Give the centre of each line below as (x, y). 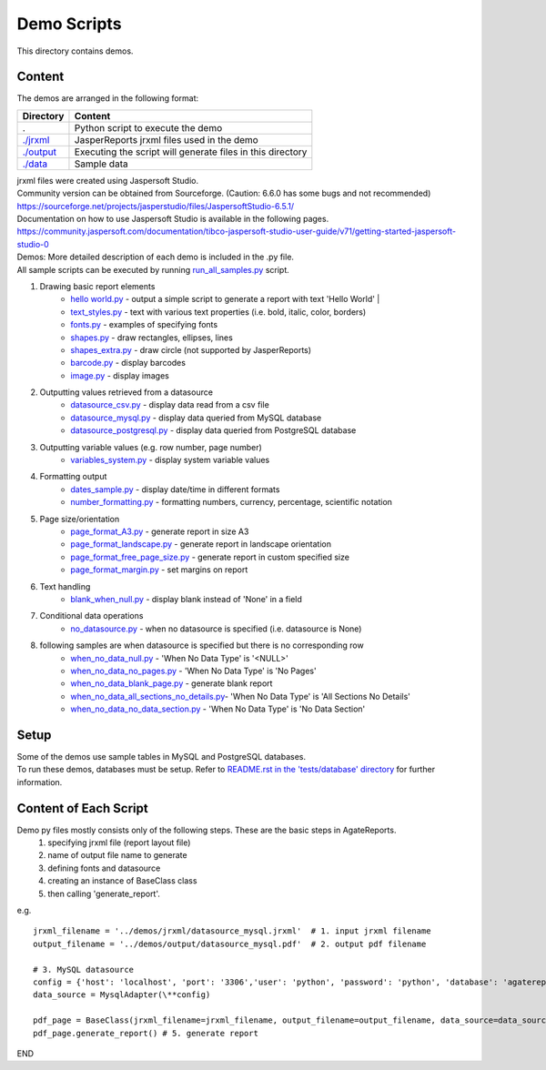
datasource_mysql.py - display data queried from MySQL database (196, 418)
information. (40, 782)
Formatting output (73, 477)
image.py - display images (120, 375)
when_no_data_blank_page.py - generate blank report (172, 683)
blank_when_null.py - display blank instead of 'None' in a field (186, 599)
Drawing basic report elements (97, 286)
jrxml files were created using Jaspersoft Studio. (108, 180)
